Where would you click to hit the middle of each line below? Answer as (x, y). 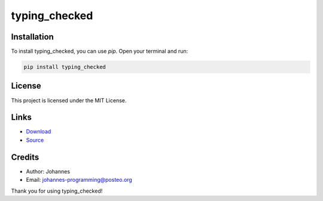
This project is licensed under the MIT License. (69, 100)
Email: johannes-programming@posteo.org (79, 180)
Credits (25, 157)
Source (35, 140)
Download (39, 132)
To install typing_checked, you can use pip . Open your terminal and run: (100, 51)
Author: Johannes (48, 171)
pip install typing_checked (65, 67)
